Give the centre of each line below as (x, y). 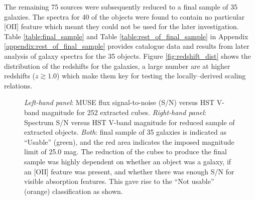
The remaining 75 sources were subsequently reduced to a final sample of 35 (121, 7)
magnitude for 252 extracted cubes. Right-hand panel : (124, 112)
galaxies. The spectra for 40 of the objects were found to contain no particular (124, 16)
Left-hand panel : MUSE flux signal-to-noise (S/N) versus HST (119, 102)
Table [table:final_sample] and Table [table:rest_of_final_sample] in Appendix (126, 36)
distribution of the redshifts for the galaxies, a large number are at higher (117, 66)
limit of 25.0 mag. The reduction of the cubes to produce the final (125, 152)
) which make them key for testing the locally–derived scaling (151, 76)
